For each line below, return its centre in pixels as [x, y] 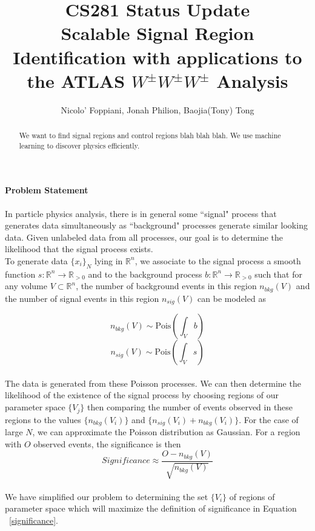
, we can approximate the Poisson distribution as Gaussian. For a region [166, 431]
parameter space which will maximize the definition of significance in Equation [151, 508]
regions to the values [43, 419]
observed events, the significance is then [107, 443]
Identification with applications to [157, 57]
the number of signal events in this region [82, 298]
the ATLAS [76, 80]
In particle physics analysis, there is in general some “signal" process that [141, 213]
